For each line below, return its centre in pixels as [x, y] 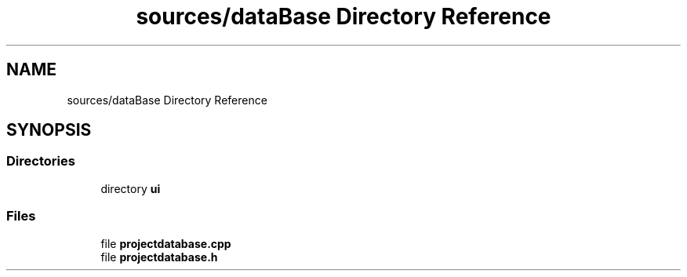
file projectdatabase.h [159, 257]
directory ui [131, 188]
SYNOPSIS [49, 130]
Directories [41, 161]
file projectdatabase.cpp [166, 243]
